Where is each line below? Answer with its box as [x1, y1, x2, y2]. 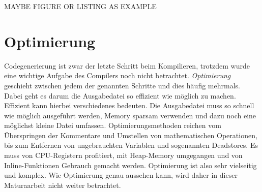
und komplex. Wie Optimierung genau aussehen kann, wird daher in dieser [4, 170, 238, 180]
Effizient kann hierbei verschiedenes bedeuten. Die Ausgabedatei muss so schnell [4, 100, 254, 111]
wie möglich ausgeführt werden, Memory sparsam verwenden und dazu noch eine [4, 110, 256, 120]
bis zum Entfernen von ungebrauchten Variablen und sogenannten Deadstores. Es [4, 140, 258, 150]
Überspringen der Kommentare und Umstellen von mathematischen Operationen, [4, 130, 257, 140]
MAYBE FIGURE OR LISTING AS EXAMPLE [4, 1, 157, 11]
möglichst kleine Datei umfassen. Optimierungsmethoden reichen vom [4, 120, 221, 131]
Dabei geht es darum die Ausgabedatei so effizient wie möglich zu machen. [4, 90, 236, 101]
